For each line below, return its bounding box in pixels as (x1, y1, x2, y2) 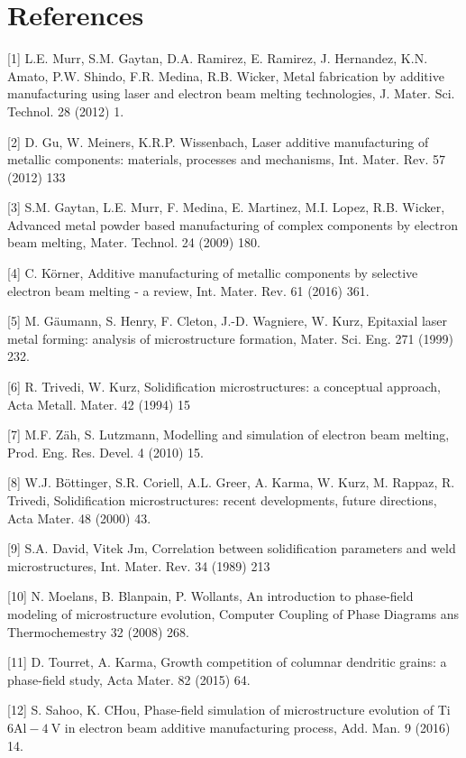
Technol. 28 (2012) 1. (7, 101, 124, 120)
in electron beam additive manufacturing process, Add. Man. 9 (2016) (64, 717, 451, 736)
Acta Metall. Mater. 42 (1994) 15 (7, 394, 191, 413)
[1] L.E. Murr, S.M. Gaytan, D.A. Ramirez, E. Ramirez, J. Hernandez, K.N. (7, 49, 428, 68)
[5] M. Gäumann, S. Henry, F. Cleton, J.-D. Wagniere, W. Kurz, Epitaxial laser (7, 311, 448, 330)
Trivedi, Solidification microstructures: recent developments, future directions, (7, 491, 437, 509)
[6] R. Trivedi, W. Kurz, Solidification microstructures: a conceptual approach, (7, 377, 441, 396)
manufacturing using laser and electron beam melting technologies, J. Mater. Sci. (7, 84, 455, 103)
